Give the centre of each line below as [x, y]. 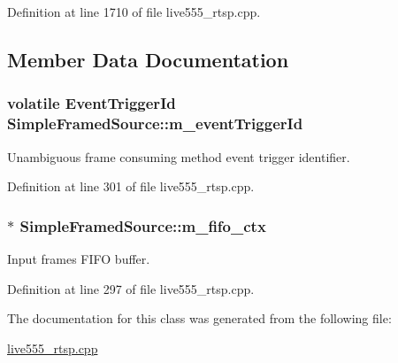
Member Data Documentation [148, 59]
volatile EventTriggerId [92, 103]
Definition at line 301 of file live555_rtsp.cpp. [131, 186]
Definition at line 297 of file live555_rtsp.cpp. [131, 288]
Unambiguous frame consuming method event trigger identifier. [179, 156]
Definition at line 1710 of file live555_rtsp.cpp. [134, 12]
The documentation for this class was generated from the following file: [199, 318]
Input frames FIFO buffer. [79, 258]
